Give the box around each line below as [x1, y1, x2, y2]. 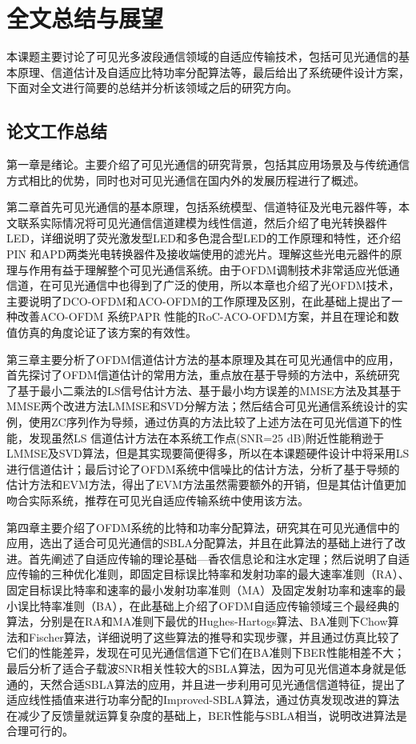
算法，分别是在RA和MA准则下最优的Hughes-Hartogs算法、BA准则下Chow [6, 613, 388, 630]
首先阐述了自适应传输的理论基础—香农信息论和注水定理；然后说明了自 [28, 550, 398, 566]
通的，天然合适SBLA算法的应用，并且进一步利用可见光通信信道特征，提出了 [6, 675, 406, 692]
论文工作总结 [6, 118, 107, 143]
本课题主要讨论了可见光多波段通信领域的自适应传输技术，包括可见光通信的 [6, 48, 398, 65]
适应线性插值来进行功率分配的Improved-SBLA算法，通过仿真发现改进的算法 [6, 691, 400, 708]
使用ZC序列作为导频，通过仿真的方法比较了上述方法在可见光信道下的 [28, 414, 391, 430]
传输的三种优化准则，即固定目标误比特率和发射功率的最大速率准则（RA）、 [17, 566, 410, 582]
